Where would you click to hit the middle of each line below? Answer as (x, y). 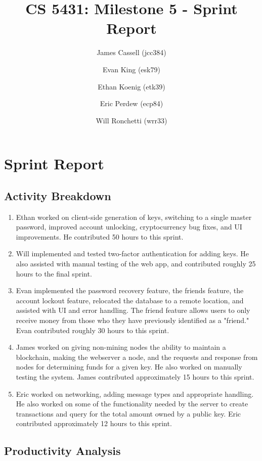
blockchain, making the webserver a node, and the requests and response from (137, 357)
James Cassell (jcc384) (132, 52)
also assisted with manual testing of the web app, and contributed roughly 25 (136, 264)
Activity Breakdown (58, 195)
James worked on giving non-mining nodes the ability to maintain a (121, 347)
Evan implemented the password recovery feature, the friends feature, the (130, 290)
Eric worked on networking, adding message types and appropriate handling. (135, 394)
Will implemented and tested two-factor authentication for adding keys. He (133, 253)
